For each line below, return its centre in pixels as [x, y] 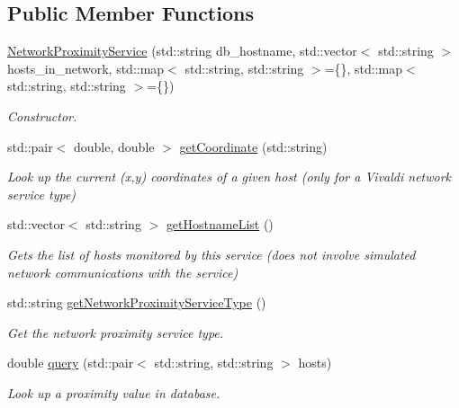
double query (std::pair [71, 363]
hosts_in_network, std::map [86, 68]
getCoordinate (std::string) [253, 146]
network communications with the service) [123, 272]
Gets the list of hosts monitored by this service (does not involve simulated [211, 254]
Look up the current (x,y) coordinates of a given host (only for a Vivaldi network [229, 177]
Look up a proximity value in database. [114, 392]
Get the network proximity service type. [116, 332]
